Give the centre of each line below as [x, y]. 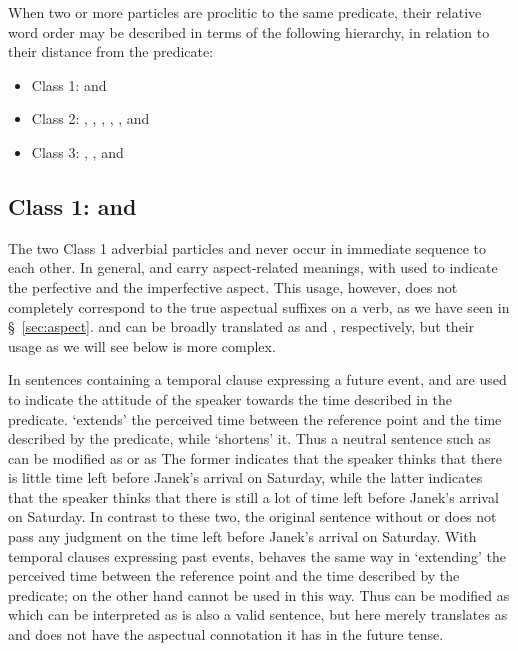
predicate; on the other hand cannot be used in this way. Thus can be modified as [259, 594]
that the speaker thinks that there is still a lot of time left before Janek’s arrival [253, 496]
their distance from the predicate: [111, 51]
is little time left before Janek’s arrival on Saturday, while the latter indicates [245, 477]
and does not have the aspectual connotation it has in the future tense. [226, 634]
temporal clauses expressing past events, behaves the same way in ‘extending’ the [257, 555]
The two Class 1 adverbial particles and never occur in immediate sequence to [247, 247]
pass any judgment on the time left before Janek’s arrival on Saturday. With [242, 536]
